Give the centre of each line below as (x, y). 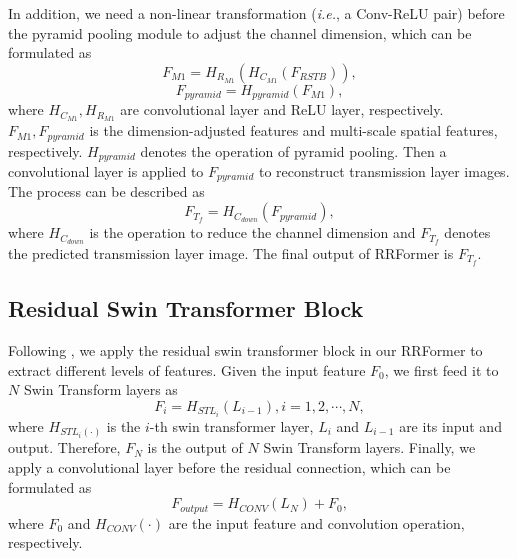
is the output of (195, 447)
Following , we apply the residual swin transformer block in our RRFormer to (245, 349)
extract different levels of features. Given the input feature (187, 369)
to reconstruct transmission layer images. (384, 171)
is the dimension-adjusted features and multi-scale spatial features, (293, 130)
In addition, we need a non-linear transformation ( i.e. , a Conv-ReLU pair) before (256, 13)
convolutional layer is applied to (106, 171)
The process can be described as (106, 191)
